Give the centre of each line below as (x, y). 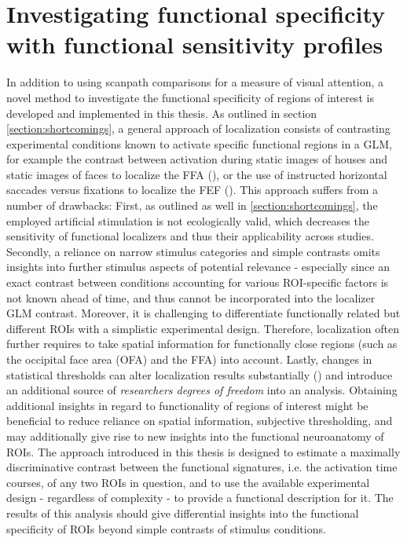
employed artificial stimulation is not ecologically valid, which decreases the (188, 220)
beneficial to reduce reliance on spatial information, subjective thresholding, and (200, 421)
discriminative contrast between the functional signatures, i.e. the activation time (202, 467)
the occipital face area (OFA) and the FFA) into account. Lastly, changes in (189, 359)
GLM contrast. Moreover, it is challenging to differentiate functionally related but (203, 313)
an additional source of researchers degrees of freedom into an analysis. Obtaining (202, 390)
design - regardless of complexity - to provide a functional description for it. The (200, 498)
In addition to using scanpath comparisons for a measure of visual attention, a (195, 82)
